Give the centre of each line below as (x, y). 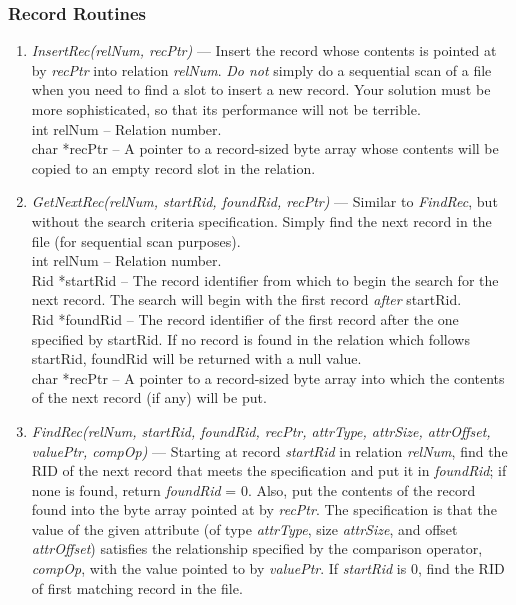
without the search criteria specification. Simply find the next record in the (261, 220)
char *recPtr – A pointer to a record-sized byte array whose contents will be (265, 148)
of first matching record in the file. (137, 587)
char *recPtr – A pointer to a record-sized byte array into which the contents (268, 377)
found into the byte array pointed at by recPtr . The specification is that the (264, 509)
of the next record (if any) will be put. (149, 397)
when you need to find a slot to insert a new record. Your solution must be (261, 89)
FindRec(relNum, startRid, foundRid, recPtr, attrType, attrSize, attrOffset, (261, 430)
